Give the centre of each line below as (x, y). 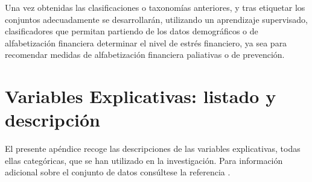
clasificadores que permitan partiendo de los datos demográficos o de (132, 31)
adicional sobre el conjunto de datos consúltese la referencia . (118, 172)
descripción (53, 120)
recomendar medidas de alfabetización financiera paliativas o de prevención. (145, 55)
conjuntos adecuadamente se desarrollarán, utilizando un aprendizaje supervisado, (156, 19)
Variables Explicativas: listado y (141, 96)
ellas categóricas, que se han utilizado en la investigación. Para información (144, 160)
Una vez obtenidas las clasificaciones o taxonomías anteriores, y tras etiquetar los (155, 7)
